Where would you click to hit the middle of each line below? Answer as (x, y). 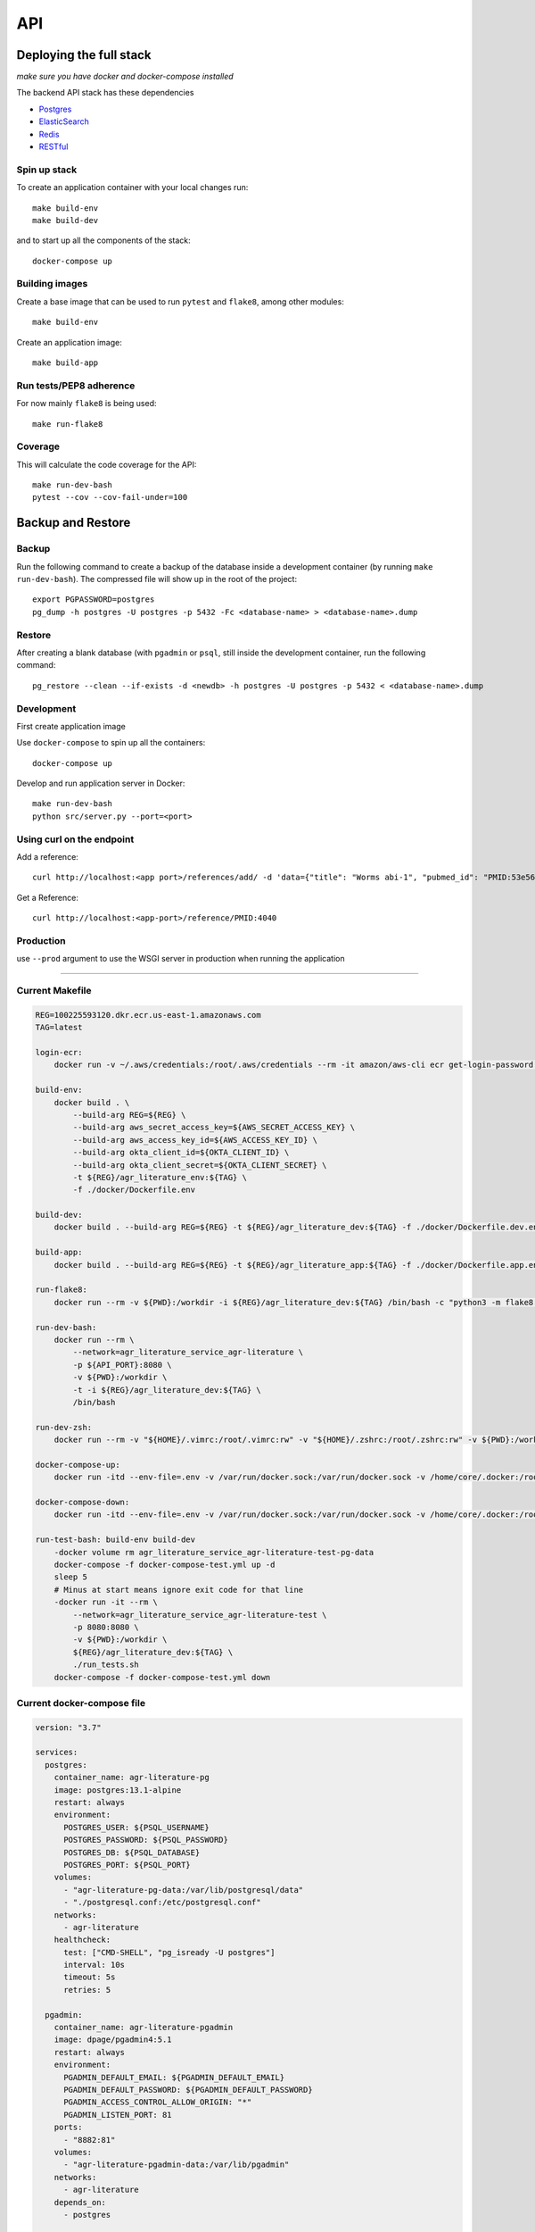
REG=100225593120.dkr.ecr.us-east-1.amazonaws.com (148, 1015)
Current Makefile (54, 991)
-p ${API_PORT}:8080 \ (123, 1365)
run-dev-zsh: (64, 1427)
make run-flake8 (68, 424)
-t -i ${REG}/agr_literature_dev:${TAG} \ (167, 1390)
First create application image (71, 726)
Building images (52, 284)
